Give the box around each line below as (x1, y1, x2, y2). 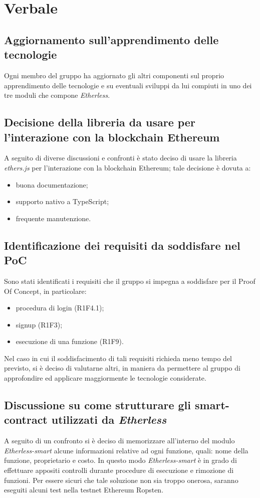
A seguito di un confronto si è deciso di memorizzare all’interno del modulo (4, 435, 235, 446)
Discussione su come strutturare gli (4, 397, 191, 413)
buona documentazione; (16, 179, 88, 190)
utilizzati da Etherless (51, 412, 167, 427)
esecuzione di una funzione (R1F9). (16, 336, 124, 347)
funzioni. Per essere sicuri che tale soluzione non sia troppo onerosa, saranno (4, 474, 238, 485)
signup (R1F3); (16, 319, 63, 329)
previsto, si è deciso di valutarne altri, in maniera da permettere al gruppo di (4, 363, 240, 373)
